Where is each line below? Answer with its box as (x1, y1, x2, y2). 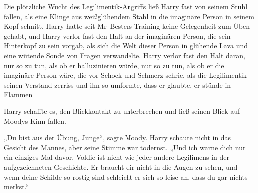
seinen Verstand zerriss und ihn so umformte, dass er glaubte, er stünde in (4, 79, 231, 90)
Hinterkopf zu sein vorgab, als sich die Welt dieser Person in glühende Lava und (4, 40, 248, 51)
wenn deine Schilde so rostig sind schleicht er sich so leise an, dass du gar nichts (4, 171, 248, 182)
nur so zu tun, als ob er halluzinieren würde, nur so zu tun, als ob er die (4, 60, 224, 70)
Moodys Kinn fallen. (4, 115, 66, 126)
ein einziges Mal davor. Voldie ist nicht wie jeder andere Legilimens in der (4, 152, 230, 162)
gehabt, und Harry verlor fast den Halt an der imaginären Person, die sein (4, 30, 231, 41)
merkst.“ (4, 181, 29, 192)
